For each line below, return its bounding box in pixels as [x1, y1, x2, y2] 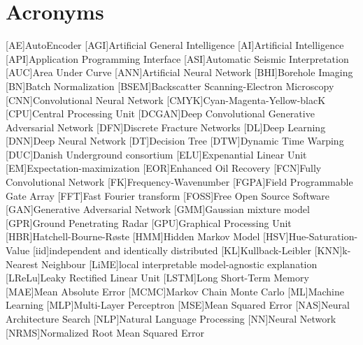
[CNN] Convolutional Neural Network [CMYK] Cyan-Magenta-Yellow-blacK [6, 92, 326, 107]
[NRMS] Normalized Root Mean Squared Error [6, 325, 204, 339]
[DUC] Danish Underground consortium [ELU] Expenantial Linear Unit [6, 147, 307, 161]
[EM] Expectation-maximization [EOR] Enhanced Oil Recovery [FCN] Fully [6, 161, 322, 175]
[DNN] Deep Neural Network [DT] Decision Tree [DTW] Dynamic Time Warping [6, 133, 344, 148]
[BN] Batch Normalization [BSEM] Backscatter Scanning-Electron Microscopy [6, 78, 334, 93]
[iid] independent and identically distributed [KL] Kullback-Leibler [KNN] [32, 243, 343, 258]
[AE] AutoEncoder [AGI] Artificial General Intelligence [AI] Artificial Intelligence [6, 38, 344, 52]
